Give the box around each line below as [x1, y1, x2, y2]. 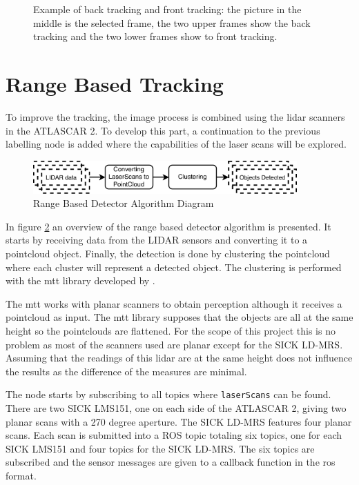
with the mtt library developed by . [6, 273, 155, 288]
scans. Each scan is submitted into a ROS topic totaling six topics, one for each [6, 428, 342, 442]
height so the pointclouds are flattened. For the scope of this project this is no [6, 324, 336, 338]
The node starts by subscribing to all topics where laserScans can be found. [6, 387, 331, 402]
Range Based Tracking [6, 69, 224, 97]
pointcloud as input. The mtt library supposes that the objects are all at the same [6, 310, 353, 324]
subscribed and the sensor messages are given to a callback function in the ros [6, 455, 336, 469]
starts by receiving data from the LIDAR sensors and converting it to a [6, 232, 308, 247]
